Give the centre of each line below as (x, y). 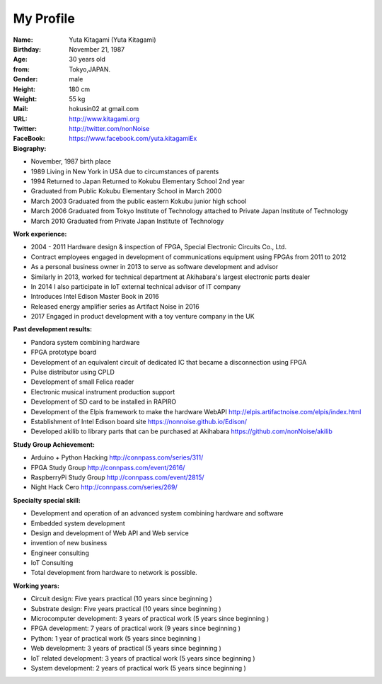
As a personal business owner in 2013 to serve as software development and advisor (155, 267)
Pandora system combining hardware (85, 342)
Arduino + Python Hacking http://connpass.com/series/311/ (117, 457)
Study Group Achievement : (54, 444)
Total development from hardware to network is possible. (114, 573)
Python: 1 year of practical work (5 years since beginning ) (116, 638)
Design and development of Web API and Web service (110, 533)
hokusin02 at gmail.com (104, 109)
